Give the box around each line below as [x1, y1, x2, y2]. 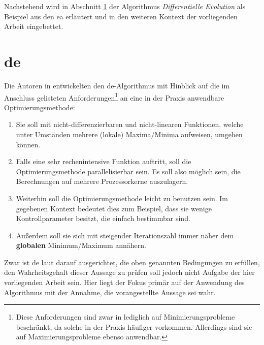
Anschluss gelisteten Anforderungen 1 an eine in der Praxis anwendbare [4, 90, 224, 103]
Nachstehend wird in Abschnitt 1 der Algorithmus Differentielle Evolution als [4, 1, 246, 11]
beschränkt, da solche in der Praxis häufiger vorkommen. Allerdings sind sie [16, 321, 252, 332]
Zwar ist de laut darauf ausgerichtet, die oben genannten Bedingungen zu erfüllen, [4, 257, 260, 267]
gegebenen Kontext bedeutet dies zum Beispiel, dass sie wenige [16, 203, 212, 213]
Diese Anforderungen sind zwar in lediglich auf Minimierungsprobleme [16, 311, 235, 322]
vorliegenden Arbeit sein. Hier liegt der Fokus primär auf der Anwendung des [4, 277, 245, 288]
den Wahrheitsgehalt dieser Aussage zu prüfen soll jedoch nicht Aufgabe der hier [4, 267, 255, 277]
